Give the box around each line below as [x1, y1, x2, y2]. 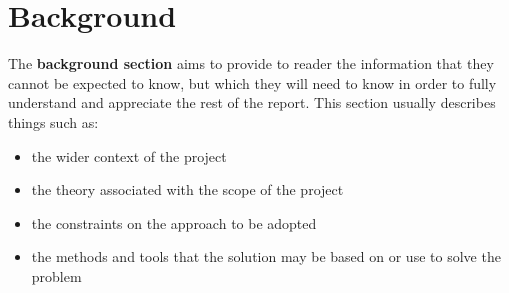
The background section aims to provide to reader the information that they [8, 53, 494, 74]
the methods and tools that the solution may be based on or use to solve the [31, 246, 501, 267]
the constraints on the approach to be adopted [31, 212, 317, 233]
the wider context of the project [31, 145, 227, 166]
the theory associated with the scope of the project [31, 179, 344, 200]
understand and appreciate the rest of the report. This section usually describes [8, 92, 496, 113]
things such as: [8, 111, 99, 132]
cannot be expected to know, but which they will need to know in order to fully [8, 72, 497, 93]
